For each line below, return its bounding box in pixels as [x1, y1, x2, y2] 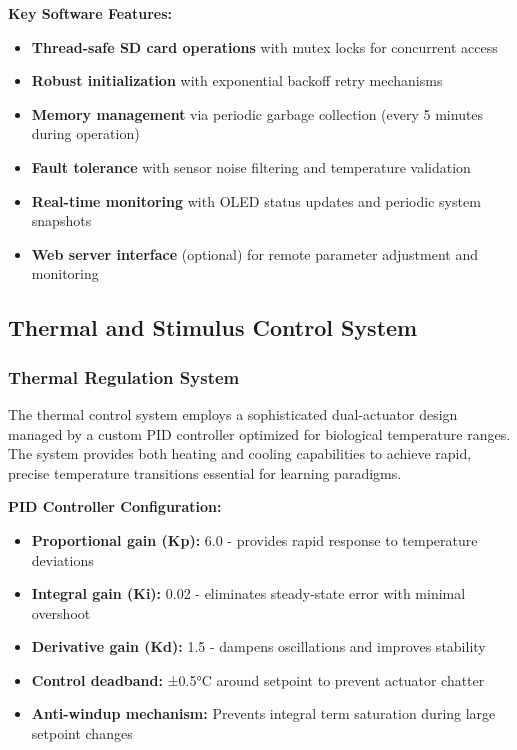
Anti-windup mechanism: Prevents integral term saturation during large [31, 703, 496, 724]
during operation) [31, 123, 140, 144]
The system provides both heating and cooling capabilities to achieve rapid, [8, 443, 472, 464]
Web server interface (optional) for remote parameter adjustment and [31, 243, 478, 264]
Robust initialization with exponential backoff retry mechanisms [31, 70, 443, 91]
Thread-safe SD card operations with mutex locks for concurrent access [31, 36, 498, 57]
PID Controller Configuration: [8, 496, 222, 517]
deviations [31, 549, 94, 570]
